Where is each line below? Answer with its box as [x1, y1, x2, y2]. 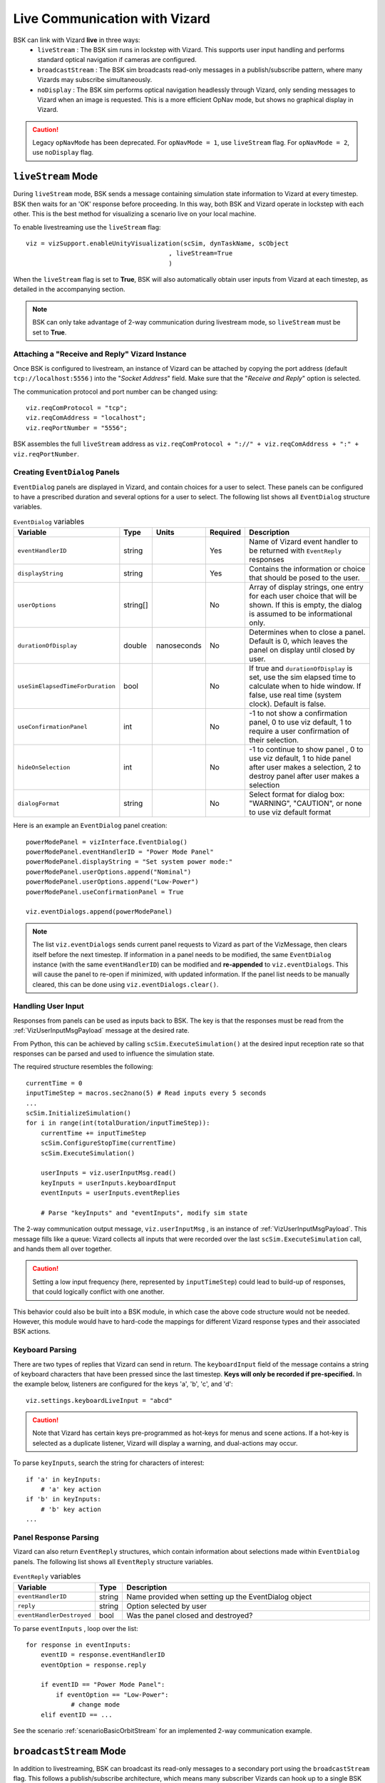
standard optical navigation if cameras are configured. [37, 56, 197, 64]
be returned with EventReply [249, 546, 342, 556]
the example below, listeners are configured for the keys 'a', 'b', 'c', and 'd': [13, 1380, 233, 1389]
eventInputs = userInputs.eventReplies [40, 1189, 180, 1197]
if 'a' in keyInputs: [26, 1475, 101, 1483]
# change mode [71, 1701, 120, 1709]
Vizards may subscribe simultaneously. [37, 76, 153, 84]
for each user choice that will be [249, 591, 357, 601]
